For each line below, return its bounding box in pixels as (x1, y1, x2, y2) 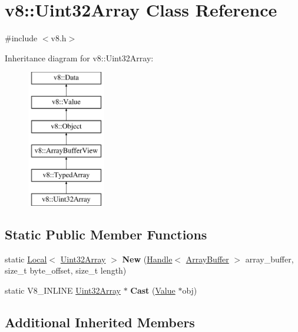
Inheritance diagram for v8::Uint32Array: (5, 51, 154, 64)
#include (5, 32, 38, 44)
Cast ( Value (130, 284, 176, 297)
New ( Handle (122, 252, 173, 265)
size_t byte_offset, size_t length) (5, 264, 127, 277)
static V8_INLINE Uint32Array (5, 284, 121, 297)
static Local (5, 252, 47, 265)
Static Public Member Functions (5, 225, 207, 244)
